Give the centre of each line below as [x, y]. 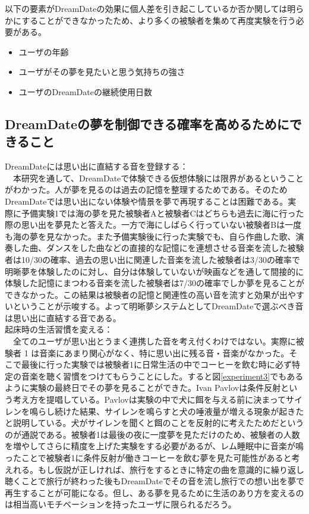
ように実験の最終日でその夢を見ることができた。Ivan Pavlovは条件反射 [143, 388]
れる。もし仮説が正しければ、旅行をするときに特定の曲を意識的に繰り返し [158, 469]
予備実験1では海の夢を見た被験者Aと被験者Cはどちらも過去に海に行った [163, 213]
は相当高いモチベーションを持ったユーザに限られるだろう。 [121, 504]
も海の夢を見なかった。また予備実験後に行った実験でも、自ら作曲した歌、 [150, 236]
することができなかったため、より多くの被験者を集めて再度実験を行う [159, 20]
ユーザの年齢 [44, 51]
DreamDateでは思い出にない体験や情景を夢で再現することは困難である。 [146, 201]
